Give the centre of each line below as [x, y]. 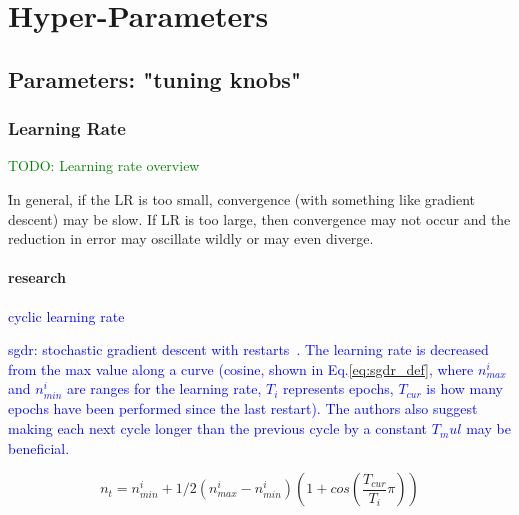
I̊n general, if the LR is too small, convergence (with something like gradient [241, 198]
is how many [465, 388]
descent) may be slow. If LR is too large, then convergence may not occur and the [259, 218]
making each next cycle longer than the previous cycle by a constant [218, 428]
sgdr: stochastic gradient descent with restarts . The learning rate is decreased [248, 349]
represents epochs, [338, 388]
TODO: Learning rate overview [104, 165]
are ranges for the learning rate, [164, 388]
